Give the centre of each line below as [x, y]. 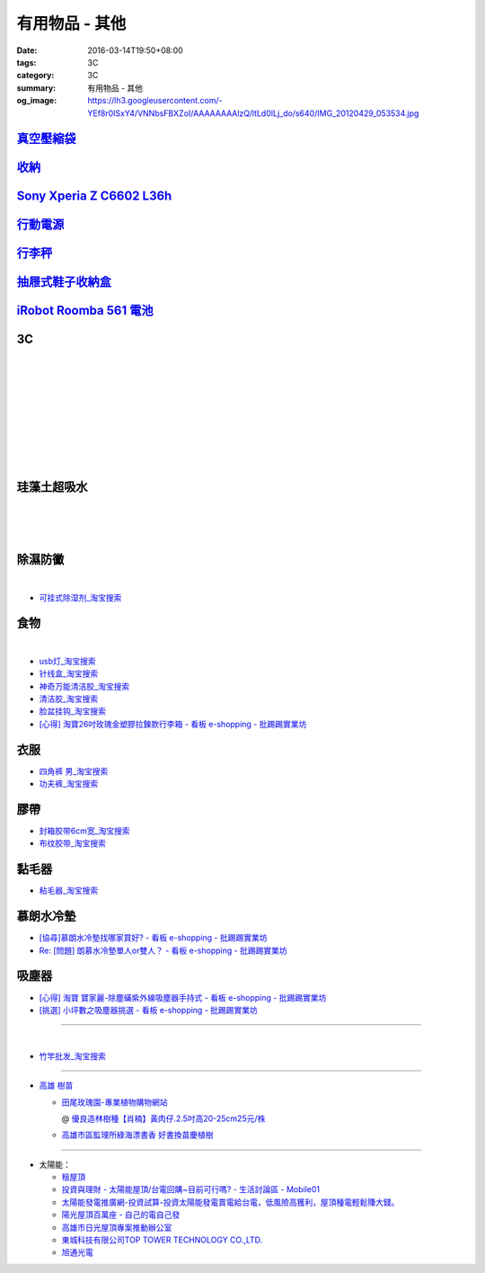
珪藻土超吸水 [52, 487]
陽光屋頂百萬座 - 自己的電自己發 [121, 1215]
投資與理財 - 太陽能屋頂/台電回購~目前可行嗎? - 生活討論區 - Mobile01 [191, 1189]
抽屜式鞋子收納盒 [64, 282]
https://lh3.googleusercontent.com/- [155, 101]
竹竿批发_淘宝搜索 [73, 1055]
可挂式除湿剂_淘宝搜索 [80, 597]
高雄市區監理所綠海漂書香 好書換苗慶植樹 [137, 1135]
